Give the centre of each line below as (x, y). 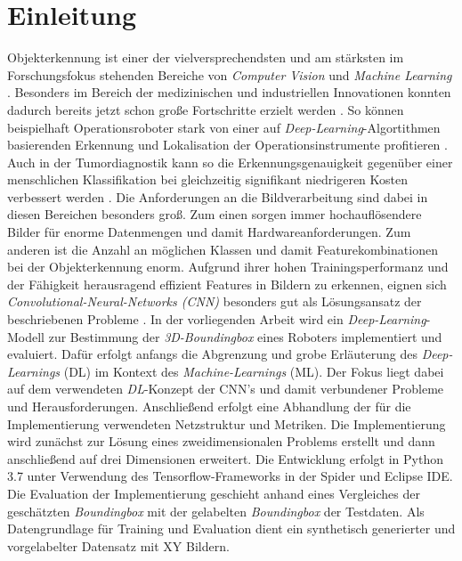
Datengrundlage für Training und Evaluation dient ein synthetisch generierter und (231, 528)
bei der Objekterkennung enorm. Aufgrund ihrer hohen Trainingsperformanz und (228, 267)
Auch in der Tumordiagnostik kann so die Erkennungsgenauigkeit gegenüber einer (230, 162)
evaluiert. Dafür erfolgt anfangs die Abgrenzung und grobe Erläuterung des (212, 354)
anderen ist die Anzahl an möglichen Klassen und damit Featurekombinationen (223, 249)
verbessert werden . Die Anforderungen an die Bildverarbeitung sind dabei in (218, 196)
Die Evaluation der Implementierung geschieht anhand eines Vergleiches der (214, 493)
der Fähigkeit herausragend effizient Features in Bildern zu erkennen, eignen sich (227, 284)
